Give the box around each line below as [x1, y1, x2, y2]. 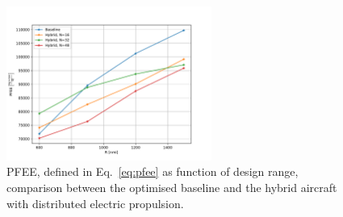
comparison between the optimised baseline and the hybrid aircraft [6, 178, 337, 195]
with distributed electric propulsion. [6, 194, 184, 211]
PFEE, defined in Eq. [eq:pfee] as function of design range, [6, 163, 299, 180]
